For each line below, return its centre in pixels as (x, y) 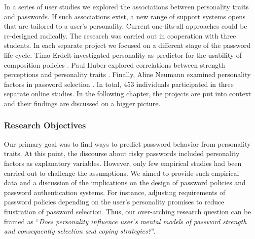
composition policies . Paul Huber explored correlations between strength (115, 64)
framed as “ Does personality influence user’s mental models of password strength (125, 221)
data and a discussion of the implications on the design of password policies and (125, 182)
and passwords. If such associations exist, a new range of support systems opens (125, 16)
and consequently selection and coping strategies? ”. (80, 231)
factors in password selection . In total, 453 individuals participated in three (119, 84)
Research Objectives (45, 125)
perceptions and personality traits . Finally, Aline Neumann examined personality (127, 74)
